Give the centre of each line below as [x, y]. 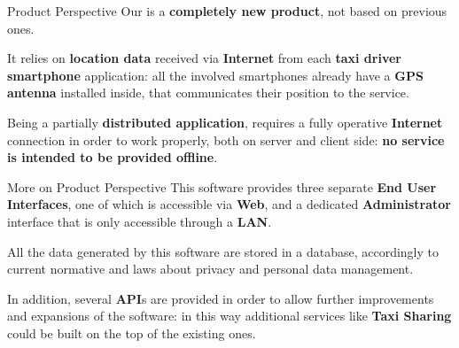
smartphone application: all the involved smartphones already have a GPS [215, 75]
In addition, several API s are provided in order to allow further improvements [221, 298]
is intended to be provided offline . [113, 157]
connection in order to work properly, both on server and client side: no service [226, 139]
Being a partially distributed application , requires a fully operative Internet [225, 122]
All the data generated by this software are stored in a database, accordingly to [223, 251]
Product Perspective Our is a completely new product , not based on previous [227, 11]
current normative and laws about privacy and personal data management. [210, 269]
